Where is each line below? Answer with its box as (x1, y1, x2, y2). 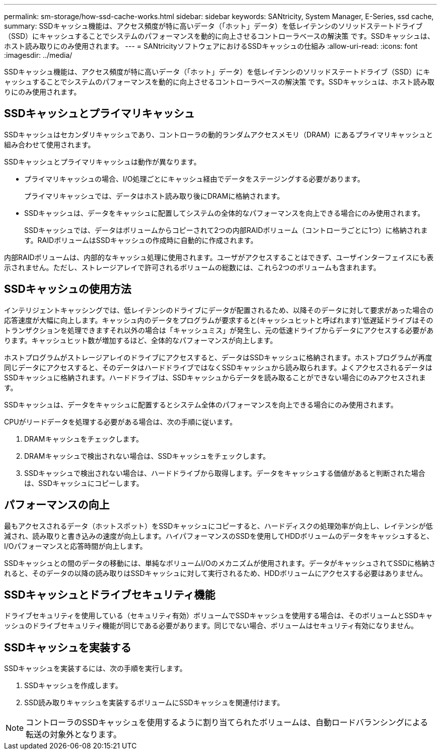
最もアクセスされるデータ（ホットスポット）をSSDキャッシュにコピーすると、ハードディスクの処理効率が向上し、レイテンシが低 (4, 521, 433, 530)
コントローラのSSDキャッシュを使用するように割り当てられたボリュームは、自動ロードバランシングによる (26, 717, 428, 728)
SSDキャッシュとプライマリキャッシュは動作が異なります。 (4, 157, 201, 166)
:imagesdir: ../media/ (4, 51, 72, 59)
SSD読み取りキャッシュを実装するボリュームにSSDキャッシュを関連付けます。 (24, 698, 284, 707)
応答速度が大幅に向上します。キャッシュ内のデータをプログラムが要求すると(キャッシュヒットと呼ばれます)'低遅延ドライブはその (4, 315, 433, 324)
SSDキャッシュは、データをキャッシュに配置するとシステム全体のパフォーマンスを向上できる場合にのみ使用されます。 (4, 400, 398, 409)
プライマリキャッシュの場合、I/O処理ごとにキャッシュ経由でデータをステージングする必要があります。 (24, 174, 364, 183)
